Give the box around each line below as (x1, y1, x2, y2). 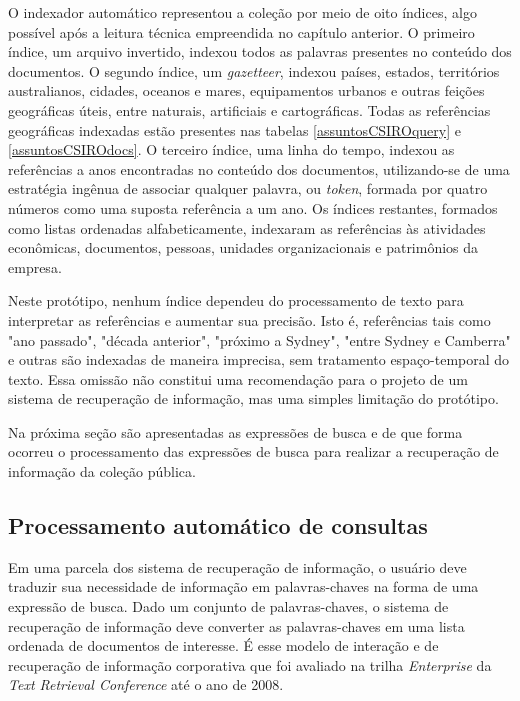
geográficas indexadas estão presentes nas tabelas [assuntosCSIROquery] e (8, 119, 461, 140)
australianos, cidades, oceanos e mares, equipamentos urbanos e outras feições (8, 80, 485, 101)
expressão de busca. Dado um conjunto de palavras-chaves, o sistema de (8, 596, 449, 617)
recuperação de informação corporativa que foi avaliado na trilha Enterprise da (8, 654, 492, 675)
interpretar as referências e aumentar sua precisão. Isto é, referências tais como (8, 309, 491, 330)
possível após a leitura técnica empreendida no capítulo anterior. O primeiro (8, 21, 475, 42)
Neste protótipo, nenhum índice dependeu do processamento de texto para (8, 290, 464, 311)
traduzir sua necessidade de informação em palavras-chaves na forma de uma (8, 576, 479, 597)
